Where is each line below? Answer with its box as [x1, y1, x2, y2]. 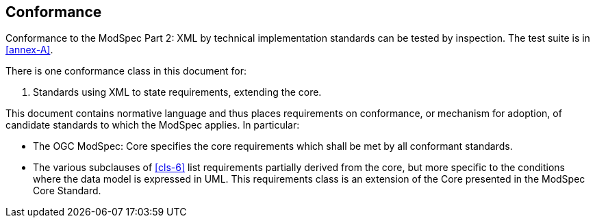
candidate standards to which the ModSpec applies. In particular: [5, 119, 300, 131]
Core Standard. [33, 185, 101, 197]
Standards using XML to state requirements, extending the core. [33, 86, 322, 99]
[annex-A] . [5, 44, 53, 56]
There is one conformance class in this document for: [5, 65, 246, 77]
